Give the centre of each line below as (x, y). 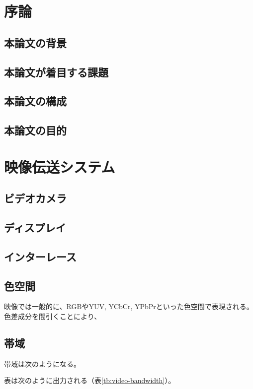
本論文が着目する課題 (56, 72)
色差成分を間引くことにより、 (53, 316)
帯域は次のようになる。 (42, 363)
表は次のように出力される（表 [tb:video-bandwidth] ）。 (90, 380)
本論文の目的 (35, 130)
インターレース (40, 256)
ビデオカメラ (35, 198)
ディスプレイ (35, 227)
